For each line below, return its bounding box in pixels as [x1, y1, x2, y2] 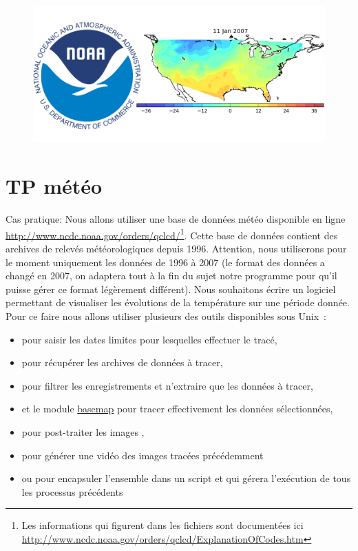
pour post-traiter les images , [21, 424, 145, 439]
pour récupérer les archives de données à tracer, [21, 355, 223, 370]
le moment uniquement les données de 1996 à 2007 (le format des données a [6, 254, 325, 269]
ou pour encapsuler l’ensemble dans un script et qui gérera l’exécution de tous [21, 471, 351, 485]
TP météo [6, 172, 103, 200]
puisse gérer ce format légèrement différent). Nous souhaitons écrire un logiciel [6, 281, 336, 296]
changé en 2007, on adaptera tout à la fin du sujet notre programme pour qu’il [6, 268, 337, 283]
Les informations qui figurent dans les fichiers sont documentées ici [21, 518, 304, 532]
